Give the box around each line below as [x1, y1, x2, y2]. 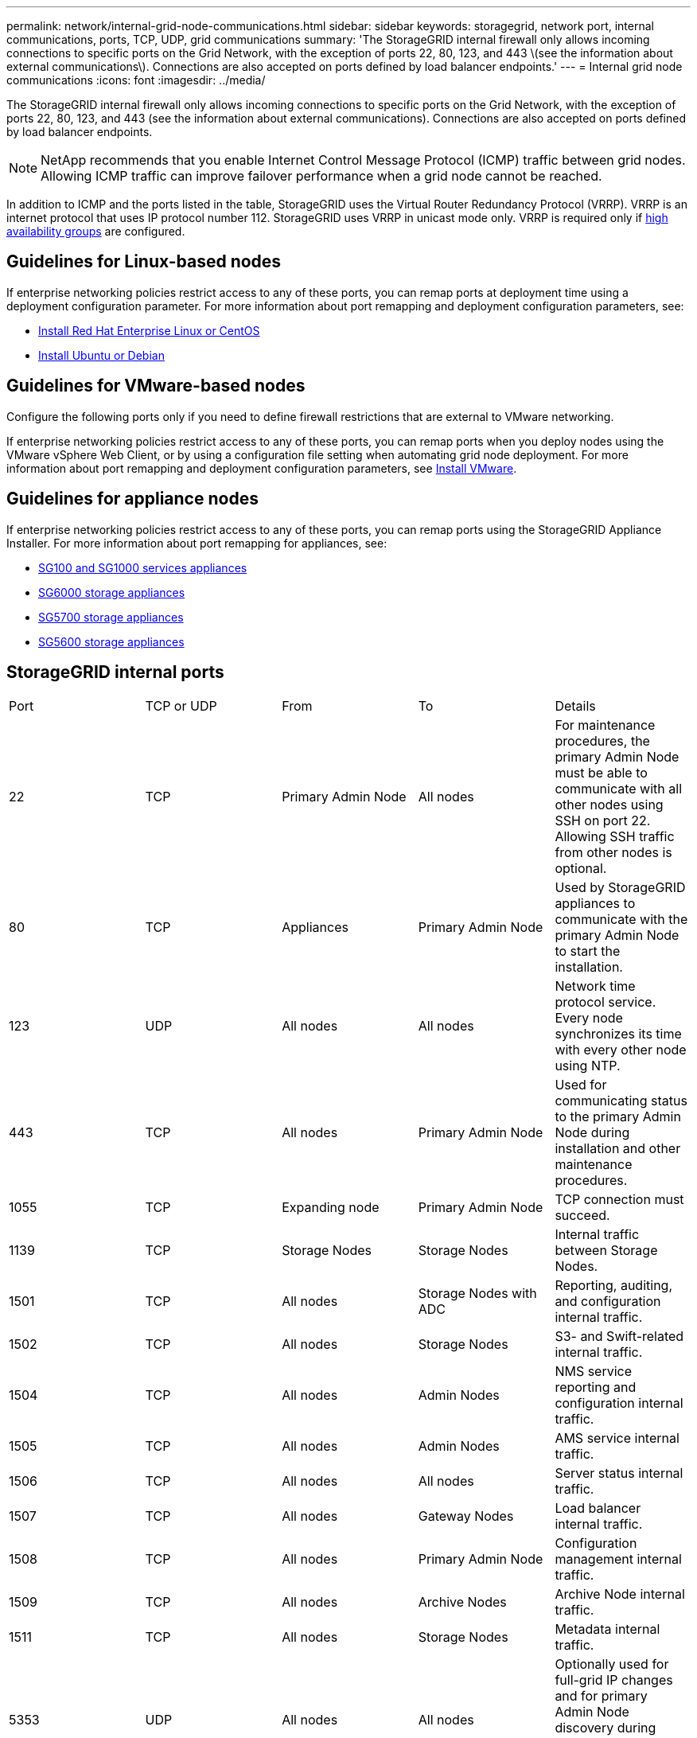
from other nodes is [555, 844, 672, 861]
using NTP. [555, 1058, 621, 1074]
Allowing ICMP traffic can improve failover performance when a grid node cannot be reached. [41, 168, 602, 184]
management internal [555, 1551, 682, 1568]
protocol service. [555, 994, 656, 1011]
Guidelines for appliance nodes [6, 489, 259, 509]
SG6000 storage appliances [38, 585, 185, 599]
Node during [555, 1124, 630, 1141]
